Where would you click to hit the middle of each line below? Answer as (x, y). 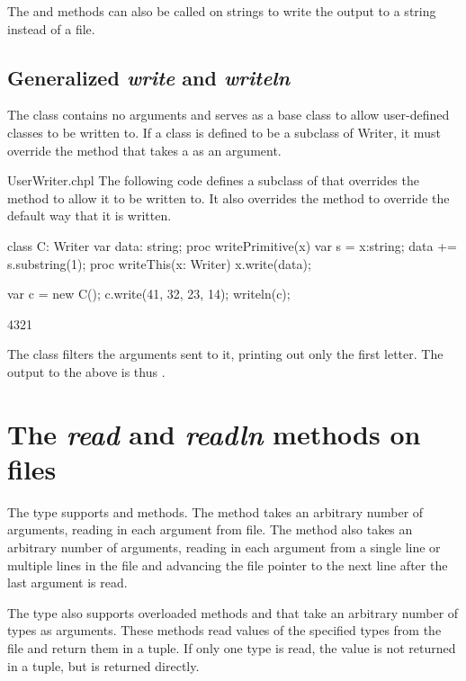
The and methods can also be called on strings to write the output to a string (222, 11)
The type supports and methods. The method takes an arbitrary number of (215, 511)
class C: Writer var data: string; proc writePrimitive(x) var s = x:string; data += (232, 245)
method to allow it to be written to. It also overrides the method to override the (229, 197)
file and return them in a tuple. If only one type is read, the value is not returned (232, 647)
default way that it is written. (90, 215)
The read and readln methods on (214, 434)
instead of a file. (51, 28)
